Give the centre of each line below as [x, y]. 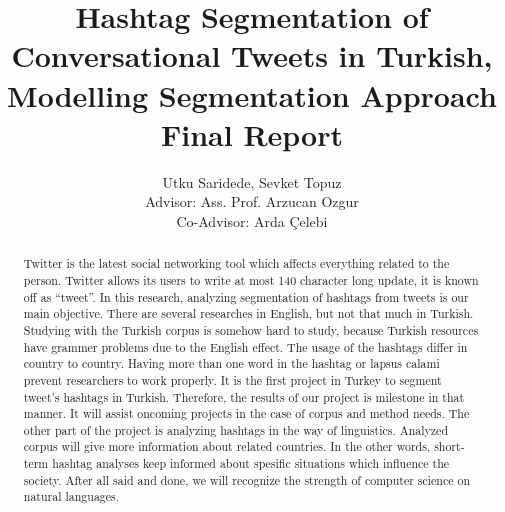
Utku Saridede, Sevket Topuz [252, 181]
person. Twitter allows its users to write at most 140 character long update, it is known [251, 279]
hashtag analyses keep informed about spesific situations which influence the [251, 463]
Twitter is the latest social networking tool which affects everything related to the [236, 263]
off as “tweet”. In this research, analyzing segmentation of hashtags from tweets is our [246, 296]
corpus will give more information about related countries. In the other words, [227, 446]
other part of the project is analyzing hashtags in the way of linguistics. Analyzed [236, 429]
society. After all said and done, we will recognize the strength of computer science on [247, 479]
